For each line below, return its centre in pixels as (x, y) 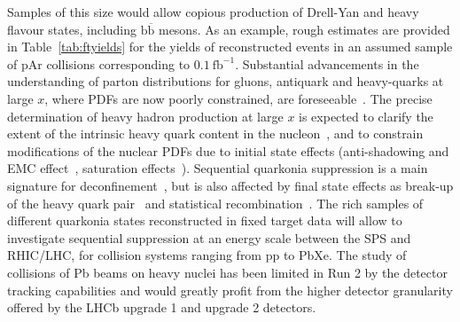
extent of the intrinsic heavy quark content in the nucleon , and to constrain (215, 134)
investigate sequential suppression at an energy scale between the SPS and (209, 237)
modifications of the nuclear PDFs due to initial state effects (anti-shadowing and (228, 150)
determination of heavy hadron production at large (145, 116)
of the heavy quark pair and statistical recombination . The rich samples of (215, 203)
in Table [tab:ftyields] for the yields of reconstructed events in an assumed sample (230, 47)
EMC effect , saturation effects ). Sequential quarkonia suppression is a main (218, 168)
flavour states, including (72, 29)
